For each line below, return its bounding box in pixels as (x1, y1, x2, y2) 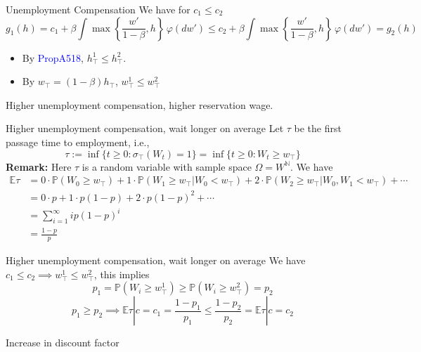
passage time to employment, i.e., (6, 134, 150, 149)
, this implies (93, 266, 150, 281)
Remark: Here (6, 159, 72, 174)
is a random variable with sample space (82, 159, 252, 174)
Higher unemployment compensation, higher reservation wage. (6, 97, 273, 112)
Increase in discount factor (6, 335, 119, 350)
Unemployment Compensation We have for (6, 2, 190, 16)
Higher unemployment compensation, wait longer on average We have (6, 253, 306, 268)
